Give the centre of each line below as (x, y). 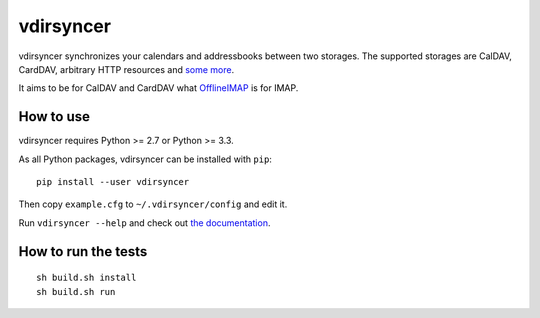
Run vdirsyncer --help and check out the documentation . (144, 222)
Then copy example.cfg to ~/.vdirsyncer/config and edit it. (153, 204)
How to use (54, 116)
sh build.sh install (86, 278)
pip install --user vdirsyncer (113, 182)
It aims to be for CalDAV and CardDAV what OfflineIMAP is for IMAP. (158, 88)
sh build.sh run (76, 291)
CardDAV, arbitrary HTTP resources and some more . (126, 69)
